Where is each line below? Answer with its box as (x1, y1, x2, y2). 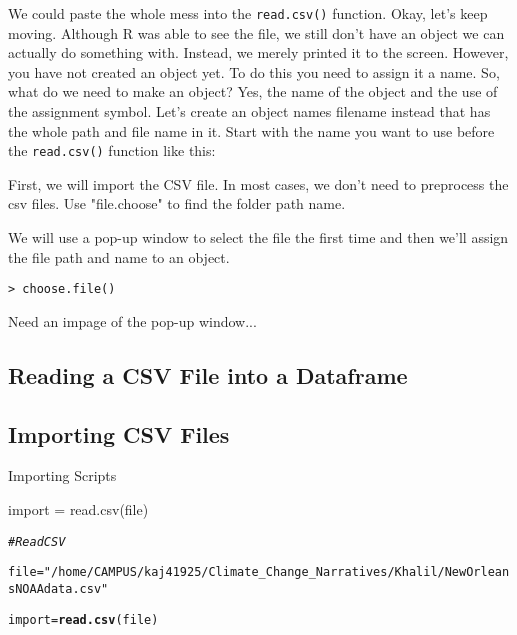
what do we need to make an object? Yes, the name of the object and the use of (8, 81, 498, 102)
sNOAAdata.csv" (8, 581, 109, 596)
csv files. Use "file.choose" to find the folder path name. (8, 193, 346, 214)
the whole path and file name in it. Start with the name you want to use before (8, 120, 495, 141)
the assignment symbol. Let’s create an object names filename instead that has (8, 101, 491, 122)
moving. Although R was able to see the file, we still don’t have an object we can (8, 22, 505, 43)
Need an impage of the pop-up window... (8, 310, 257, 331)
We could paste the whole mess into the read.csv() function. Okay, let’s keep (8, 3, 488, 23)
